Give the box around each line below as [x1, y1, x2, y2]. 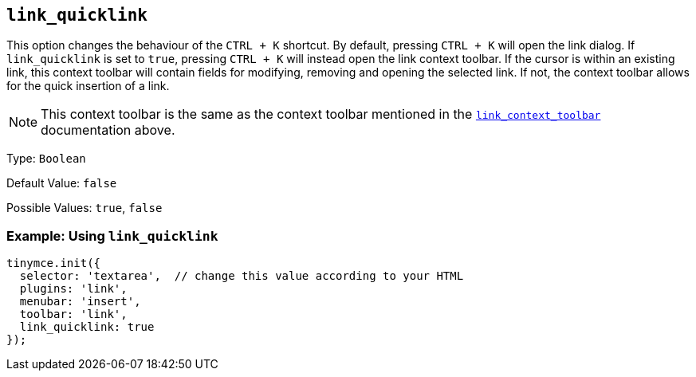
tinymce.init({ [6, 257, 101, 270]
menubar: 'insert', [19, 295, 141, 308]
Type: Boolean [6, 151, 86, 166]
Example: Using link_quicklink [6, 227, 218, 244]
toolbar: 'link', [19, 308, 128, 321]
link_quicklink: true [19, 320, 155, 334]
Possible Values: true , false [6, 201, 163, 215]
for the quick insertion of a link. [6, 79, 170, 93]
